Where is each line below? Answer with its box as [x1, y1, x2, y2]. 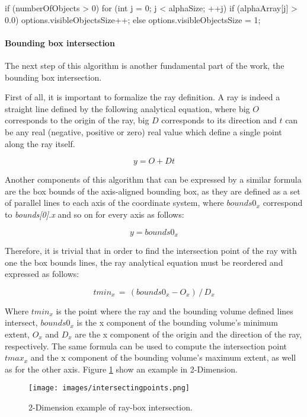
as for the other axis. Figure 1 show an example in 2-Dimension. [5, 362, 238, 375]
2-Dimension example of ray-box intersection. [28, 400, 193, 413]
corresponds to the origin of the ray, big [5, 114, 149, 126]
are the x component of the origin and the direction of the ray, [75, 327, 302, 340]
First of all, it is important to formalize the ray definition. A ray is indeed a [5, 91, 280, 103]
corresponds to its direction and [161, 114, 277, 126]
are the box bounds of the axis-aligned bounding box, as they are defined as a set [5, 184, 300, 197]
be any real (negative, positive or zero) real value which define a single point [5, 125, 282, 138]
